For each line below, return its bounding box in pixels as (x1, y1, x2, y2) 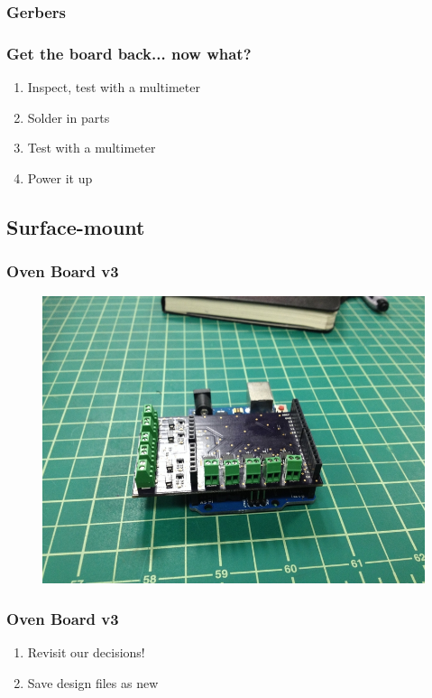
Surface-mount (6, 212, 145, 240)
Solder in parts (27, 107, 110, 126)
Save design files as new (27, 673, 159, 692)
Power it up (27, 168, 93, 187)
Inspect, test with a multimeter (27, 78, 200, 97)
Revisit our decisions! (27, 643, 145, 662)
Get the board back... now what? (6, 42, 252, 64)
